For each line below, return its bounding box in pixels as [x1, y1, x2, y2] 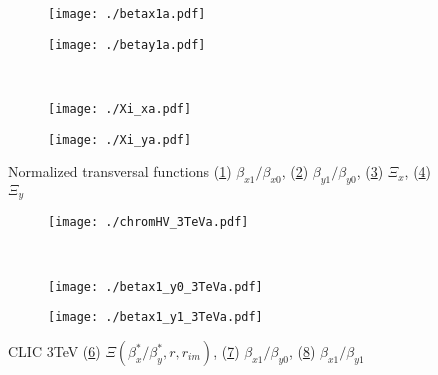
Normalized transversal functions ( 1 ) [8, 161, 232, 182]
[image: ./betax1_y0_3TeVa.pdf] [48, 279, 263, 294]
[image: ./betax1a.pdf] [48, 7, 206, 21]
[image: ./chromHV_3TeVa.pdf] [48, 215, 249, 230]
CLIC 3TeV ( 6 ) [8, 341, 101, 362]
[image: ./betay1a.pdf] [48, 37, 206, 52]
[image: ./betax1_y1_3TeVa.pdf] [48, 310, 263, 325]
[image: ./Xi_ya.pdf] [48, 132, 192, 147]
